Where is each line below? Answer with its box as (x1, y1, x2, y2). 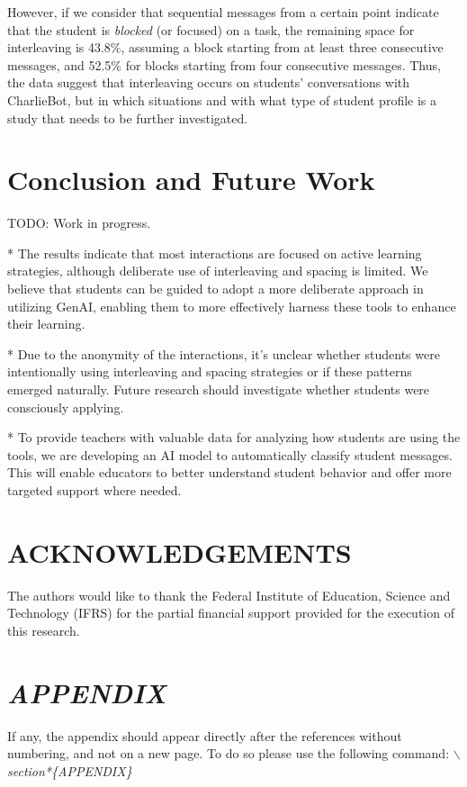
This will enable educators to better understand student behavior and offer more (7, 463, 452, 482)
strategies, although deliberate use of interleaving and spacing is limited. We (7, 261, 428, 280)
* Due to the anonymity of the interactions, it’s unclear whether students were (7, 344, 440, 363)
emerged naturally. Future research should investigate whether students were (7, 380, 430, 399)
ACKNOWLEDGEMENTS (7, 533, 352, 570)
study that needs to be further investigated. (7, 108, 248, 127)
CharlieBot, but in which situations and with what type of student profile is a (7, 90, 437, 109)
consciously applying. (7, 397, 124, 416)
